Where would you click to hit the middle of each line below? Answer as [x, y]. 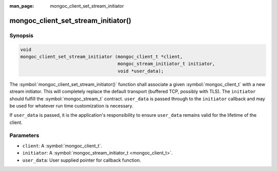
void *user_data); [141, 71]
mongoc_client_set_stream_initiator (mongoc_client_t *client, [102, 57]
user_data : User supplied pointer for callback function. [82, 160]
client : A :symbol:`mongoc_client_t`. [62, 145]
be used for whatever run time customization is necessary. [71, 105]
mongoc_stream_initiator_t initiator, [166, 64]
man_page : [22, 6]
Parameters [24, 136]
